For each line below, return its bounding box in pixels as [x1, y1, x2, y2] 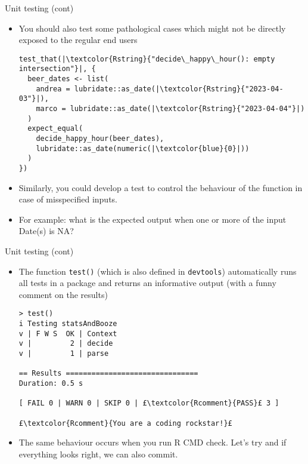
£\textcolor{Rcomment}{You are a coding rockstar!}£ [18, 419, 232, 428]
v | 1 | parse [18, 349, 109, 358]
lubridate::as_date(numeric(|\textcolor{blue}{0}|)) [36, 144, 250, 153]
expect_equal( [27, 124, 83, 133]
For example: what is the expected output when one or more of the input [18, 213, 287, 225]
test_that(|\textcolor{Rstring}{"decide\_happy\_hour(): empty [18, 54, 275, 63]
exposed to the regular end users [18, 33, 138, 46]
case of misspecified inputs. [18, 193, 117, 205]
